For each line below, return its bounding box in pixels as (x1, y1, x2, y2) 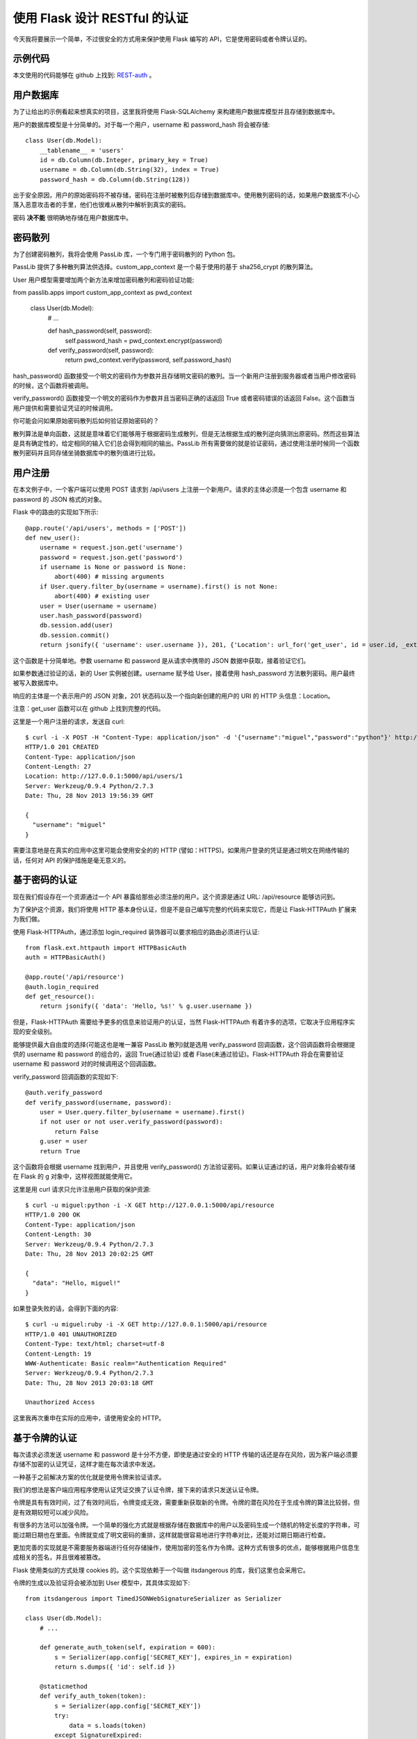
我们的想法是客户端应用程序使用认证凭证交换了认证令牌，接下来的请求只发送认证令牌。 (13, 1485, 263, 1493)
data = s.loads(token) (69, 1722, 147, 1729)
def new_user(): (25, 534, 81, 542)
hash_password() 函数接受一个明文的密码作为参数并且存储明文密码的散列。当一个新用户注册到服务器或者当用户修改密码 (13, 371, 357, 380)
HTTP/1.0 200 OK (25, 1211, 81, 1219)
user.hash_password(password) (39, 612, 142, 620)
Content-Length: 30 (25, 1231, 92, 1238)
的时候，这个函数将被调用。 (13, 381, 92, 390)
